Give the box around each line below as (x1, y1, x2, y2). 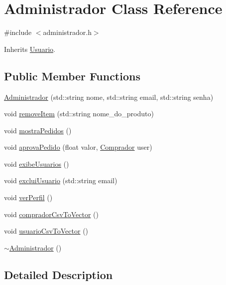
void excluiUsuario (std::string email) (4, 175, 117, 186)
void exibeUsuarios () (4, 158, 69, 169)
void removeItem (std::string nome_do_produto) (4, 108, 154, 119)
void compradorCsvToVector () (4, 209, 99, 219)
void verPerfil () (4, 192, 53, 203)
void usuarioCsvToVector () (4, 226, 89, 236)
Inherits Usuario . (4, 43, 55, 54)
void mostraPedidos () (4, 125, 72, 135)
